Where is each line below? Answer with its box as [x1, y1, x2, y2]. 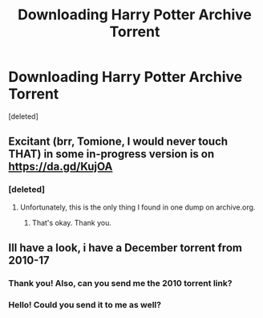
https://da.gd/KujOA [8, 160, 113, 173]
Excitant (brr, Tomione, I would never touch [8, 135, 229, 149]
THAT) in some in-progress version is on [8, 147, 215, 161]
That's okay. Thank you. [31, 218, 112, 227]
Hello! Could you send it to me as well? [8, 299, 162, 310]
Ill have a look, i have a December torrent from [8, 241, 243, 255]
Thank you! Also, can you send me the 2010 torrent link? [8, 277, 233, 288]
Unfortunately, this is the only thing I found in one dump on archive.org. [19, 202, 256, 212]
